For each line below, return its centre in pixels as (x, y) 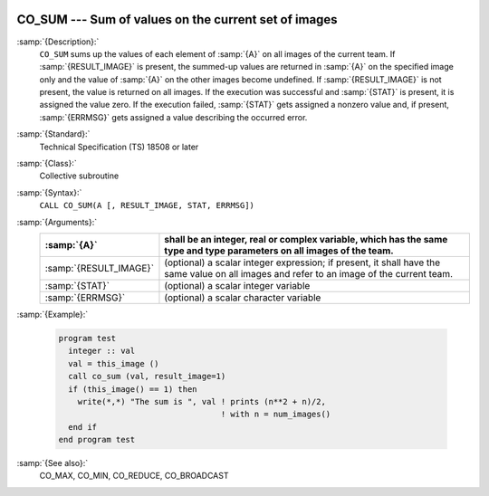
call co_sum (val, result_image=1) (147, 377)
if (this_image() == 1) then (133, 389)
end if (83, 427)
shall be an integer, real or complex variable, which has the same (306, 239)
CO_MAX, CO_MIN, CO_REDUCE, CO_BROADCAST (134, 476)
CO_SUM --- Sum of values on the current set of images (177, 19)
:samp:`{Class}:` (47, 164)
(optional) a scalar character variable (243, 297)
